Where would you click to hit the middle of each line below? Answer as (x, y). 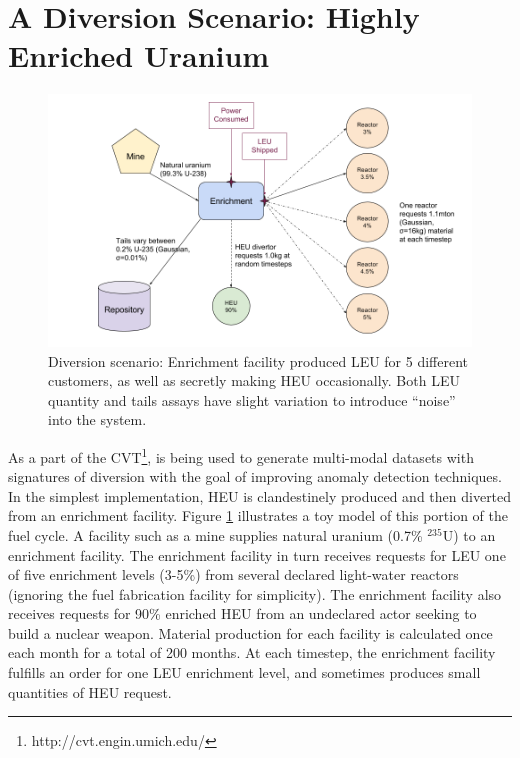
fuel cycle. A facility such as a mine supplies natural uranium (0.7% (215, 534)
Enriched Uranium (139, 55)
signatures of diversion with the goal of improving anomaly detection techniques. (255, 476)
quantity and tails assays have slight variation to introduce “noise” (252, 399)
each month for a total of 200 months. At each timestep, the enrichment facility (252, 652)
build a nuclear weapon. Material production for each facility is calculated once (250, 632)
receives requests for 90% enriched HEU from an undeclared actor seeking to (242, 613)
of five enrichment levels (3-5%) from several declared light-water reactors (233, 574)
